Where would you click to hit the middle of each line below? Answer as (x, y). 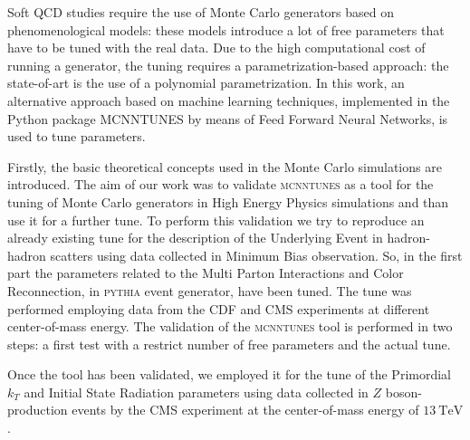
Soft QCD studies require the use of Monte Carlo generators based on (201, 12)
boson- (403, 392)
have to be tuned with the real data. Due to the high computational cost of (216, 48)
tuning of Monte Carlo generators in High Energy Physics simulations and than (228, 201)
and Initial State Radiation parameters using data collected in (196, 392)
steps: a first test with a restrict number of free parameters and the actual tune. (229, 344)
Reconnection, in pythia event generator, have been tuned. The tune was (210, 290)
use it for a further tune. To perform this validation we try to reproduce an (216, 220)
